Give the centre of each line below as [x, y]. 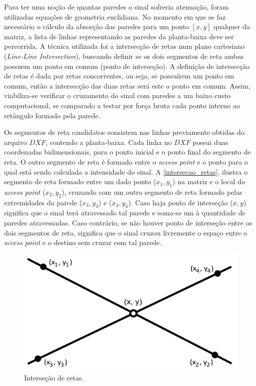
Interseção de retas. [54, 377]
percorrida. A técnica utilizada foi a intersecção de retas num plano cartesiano [124, 46]
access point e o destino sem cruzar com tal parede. [83, 242]
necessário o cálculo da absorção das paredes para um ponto [97, 26]
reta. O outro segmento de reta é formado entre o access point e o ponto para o [126, 161]
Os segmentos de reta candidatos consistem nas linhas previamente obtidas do [124, 132]
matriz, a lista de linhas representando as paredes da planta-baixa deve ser [119, 36]
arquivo [16, 142]
